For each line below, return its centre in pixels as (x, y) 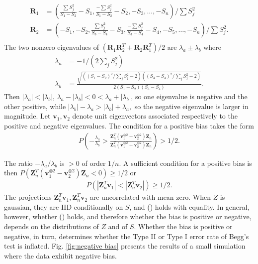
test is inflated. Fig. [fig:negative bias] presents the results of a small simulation (125, 246)
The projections (28, 197)
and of (118, 226)
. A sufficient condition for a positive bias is (185, 163)
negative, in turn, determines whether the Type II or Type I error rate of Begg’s (127, 236)
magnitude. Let (27, 116)
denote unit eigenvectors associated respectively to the (155, 116)
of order (94, 163)
